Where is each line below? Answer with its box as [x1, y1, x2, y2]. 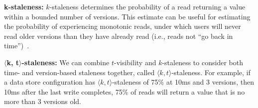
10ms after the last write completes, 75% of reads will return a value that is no [4, 86, 245, 97]
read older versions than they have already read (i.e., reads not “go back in [4, 30, 233, 41]
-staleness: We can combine [21, 57, 110, 67]
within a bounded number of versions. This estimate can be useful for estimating [4, 11, 251, 21]
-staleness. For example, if [171, 67, 251, 77]
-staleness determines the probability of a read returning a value [49, 1, 246, 11]
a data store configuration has [4, 77, 96, 87]
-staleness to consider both [162, 57, 243, 67]
